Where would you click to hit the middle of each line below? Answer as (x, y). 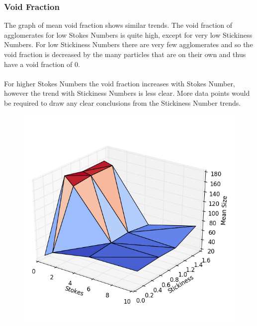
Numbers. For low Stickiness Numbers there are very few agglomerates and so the (128, 44)
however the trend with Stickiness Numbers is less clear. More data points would (127, 93)
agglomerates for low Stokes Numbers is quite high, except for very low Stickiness (128, 34)
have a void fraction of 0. (42, 64)
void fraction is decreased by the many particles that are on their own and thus (125, 54)
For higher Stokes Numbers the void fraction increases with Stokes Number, (120, 83)
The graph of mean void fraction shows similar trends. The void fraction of (118, 25)
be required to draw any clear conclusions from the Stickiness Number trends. (123, 102)
